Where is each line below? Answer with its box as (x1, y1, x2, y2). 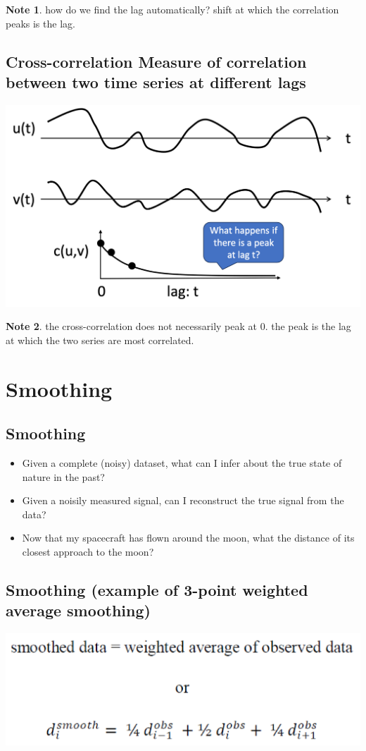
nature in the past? (22, 469, 105, 484)
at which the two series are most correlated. (6, 332, 194, 347)
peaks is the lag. (6, 16, 75, 30)
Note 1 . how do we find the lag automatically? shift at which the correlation (6, 2, 339, 16)
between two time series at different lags (6, 71, 306, 92)
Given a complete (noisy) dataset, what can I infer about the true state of (22, 456, 342, 470)
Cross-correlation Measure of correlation (6, 50, 307, 72)
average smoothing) (6, 599, 151, 621)
